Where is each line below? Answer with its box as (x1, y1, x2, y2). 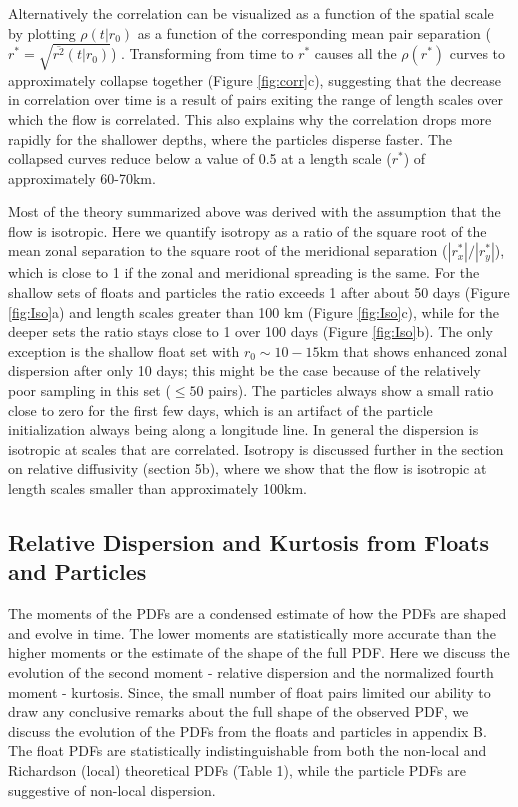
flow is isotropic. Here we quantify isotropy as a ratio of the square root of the (8, 220, 487, 241)
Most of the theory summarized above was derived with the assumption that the (8, 201, 501, 222)
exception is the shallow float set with (8, 340, 240, 361)
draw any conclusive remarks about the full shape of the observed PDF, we (8, 701, 469, 722)
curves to (449, 43, 506, 64)
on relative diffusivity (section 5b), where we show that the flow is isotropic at (8, 458, 487, 479)
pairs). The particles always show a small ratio (208, 380, 494, 401)
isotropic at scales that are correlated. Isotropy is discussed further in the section (8, 438, 504, 459)
